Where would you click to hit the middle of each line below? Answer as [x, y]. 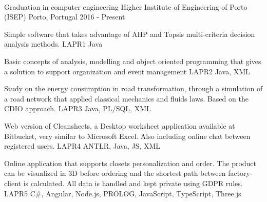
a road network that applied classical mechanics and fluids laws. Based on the [126, 98]
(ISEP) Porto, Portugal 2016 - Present [65, 17]
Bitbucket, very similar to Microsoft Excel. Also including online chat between [127, 136]
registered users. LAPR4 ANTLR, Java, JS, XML [82, 146]
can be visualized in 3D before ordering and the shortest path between [115, 173]
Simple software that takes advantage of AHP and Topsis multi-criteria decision [130, 34]
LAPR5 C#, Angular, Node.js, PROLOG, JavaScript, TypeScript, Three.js [123, 193]
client [13, 183]
